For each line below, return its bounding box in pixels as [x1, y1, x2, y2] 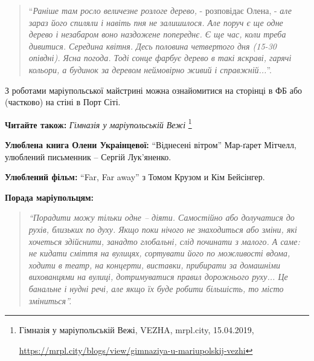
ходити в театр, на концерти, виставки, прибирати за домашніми [28, 258, 281, 271]
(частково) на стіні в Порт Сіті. [5, 96, 121, 108]
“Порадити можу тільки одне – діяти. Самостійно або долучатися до [28, 211, 295, 224]
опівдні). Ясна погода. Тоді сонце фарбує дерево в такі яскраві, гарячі [28, 51, 292, 64]
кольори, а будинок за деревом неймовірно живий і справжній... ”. [28, 63, 272, 76]
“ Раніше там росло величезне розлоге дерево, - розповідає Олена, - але [28, 4, 292, 16]
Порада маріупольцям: [5, 190, 94, 203]
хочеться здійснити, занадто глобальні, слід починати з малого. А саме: [28, 235, 300, 247]
